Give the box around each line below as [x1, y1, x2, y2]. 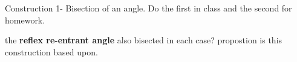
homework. [5, 13, 45, 26]
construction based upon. [5, 45, 98, 58]
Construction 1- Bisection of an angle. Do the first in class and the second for [5, 2, 292, 14]
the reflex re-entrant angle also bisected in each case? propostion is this [5, 34, 282, 46]
